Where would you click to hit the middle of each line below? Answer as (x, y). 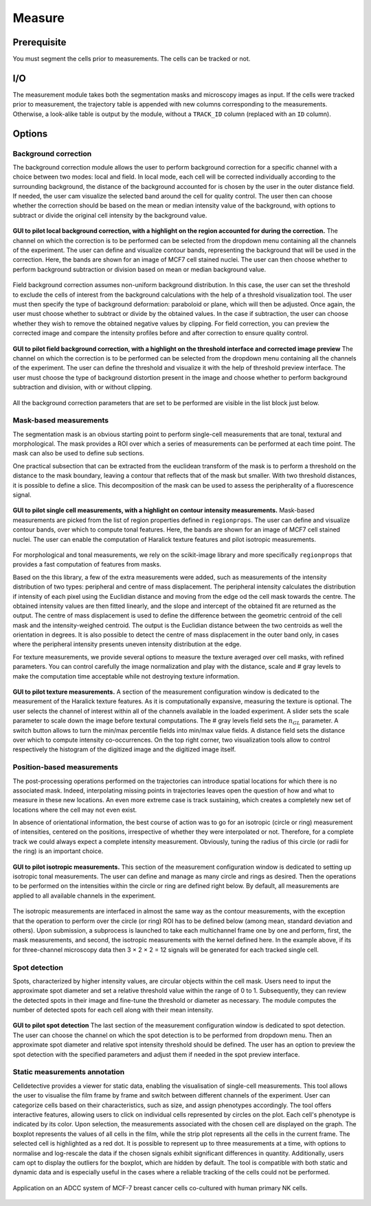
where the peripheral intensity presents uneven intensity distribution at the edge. (127, 644)
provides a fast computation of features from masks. (87, 565)
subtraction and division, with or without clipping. (82, 387)
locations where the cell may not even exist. (75, 810)
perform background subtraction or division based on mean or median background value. (139, 269)
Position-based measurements (66, 767)
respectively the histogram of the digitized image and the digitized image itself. (124, 749)
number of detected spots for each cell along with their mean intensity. (113, 1010)
